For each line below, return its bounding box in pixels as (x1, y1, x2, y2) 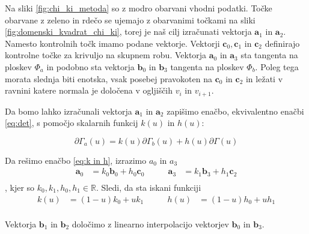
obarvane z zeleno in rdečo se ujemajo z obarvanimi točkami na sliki (5, 13, 255, 26)
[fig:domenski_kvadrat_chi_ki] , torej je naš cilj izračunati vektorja (5, 25, 252, 38)
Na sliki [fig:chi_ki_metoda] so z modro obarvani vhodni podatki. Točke (5, 2, 272, 14)
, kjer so (5, 181, 35, 193)
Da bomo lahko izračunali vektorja (5, 104, 132, 117)
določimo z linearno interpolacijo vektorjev (72, 217, 229, 230)
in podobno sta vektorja (46, 60, 135, 73)
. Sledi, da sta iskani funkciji (96, 181, 201, 193)
